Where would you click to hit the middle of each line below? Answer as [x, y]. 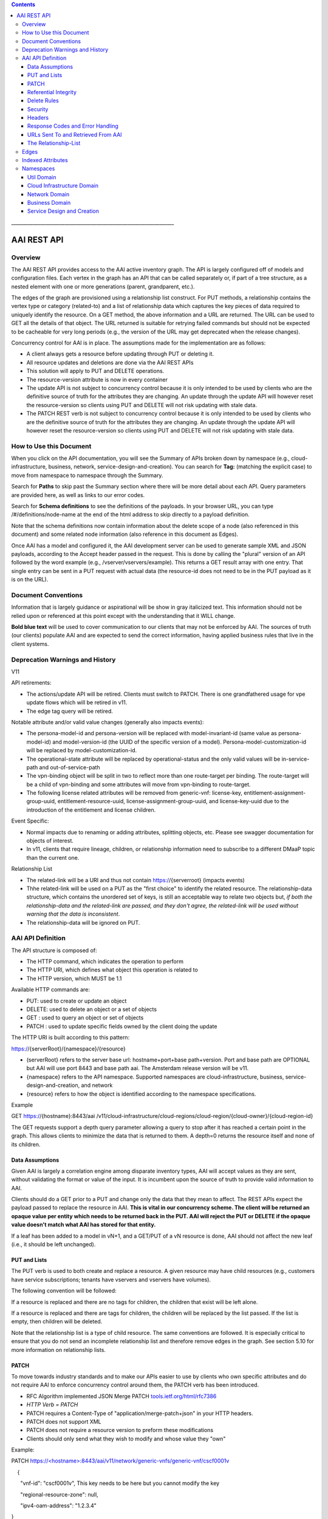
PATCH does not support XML [64, 1421]
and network [97, 1085]
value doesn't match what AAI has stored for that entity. [84, 1225]
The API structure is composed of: [54, 950]
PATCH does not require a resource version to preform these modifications [120, 1430]
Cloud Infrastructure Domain [63, 186]
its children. [26, 1144]
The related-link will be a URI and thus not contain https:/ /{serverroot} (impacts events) [136, 880]
